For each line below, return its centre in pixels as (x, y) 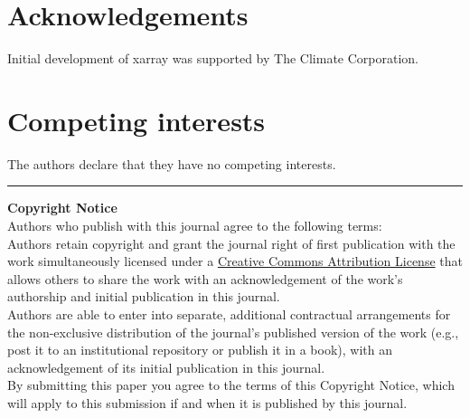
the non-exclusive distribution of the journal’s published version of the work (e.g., (233, 332)
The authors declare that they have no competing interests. (172, 163)
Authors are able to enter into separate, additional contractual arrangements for (229, 314)
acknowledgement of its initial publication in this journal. (166, 367)
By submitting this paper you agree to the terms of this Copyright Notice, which (231, 385)
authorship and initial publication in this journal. (144, 296)
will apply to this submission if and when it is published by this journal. (207, 402)
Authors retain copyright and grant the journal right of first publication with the (231, 243)
